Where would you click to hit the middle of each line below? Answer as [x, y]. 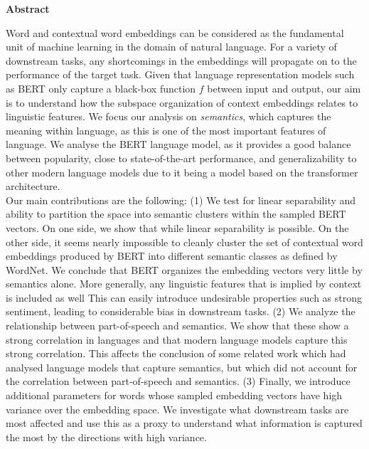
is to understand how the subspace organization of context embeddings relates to [182, 102]
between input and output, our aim [284, 88]
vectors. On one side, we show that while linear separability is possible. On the [177, 227]
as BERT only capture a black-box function [101, 88]
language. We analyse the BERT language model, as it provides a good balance [178, 144]
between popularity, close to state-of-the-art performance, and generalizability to [181, 158]
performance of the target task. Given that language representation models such [180, 74]
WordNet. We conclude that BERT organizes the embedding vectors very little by [184, 269]
